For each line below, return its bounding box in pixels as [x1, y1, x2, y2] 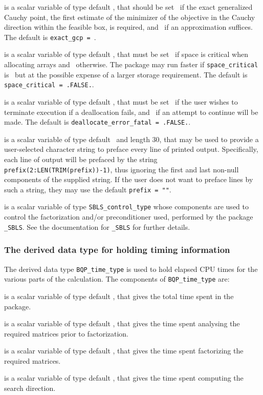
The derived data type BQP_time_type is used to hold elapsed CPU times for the [4, 263, 258, 274]
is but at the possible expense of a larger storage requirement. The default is [4, 69, 248, 80]
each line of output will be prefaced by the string [4, 153, 158, 164]
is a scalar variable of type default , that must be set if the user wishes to [4, 96, 238, 107]
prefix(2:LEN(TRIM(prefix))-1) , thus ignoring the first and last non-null [4, 164, 239, 174]
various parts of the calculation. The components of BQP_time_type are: [4, 273, 230, 284]
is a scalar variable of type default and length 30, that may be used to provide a [4, 133, 259, 144]
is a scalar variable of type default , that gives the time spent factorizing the [4, 345, 244, 356]
